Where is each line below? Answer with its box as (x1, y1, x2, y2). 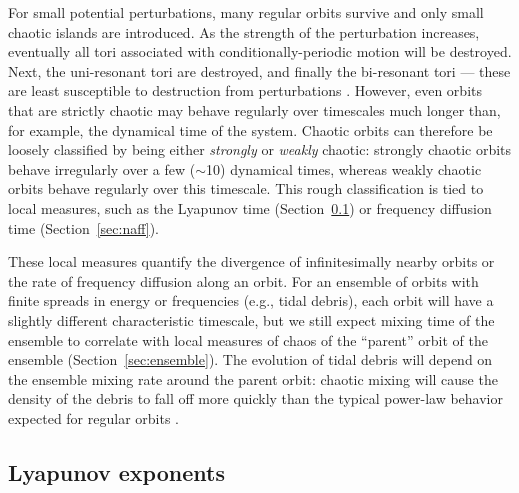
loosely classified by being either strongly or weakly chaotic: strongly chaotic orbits (8, 139, 512, 160)
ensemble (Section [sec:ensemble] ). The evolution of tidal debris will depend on (8, 349, 493, 370)
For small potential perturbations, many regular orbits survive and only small (8, 2, 484, 22)
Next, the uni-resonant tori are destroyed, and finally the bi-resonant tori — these (8, 60, 511, 81)
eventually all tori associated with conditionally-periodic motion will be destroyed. (8, 41, 512, 62)
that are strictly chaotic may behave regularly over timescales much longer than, (8, 99, 501, 120)
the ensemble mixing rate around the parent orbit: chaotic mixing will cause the (8, 368, 498, 389)
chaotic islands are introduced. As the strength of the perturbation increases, (8, 21, 480, 42)
